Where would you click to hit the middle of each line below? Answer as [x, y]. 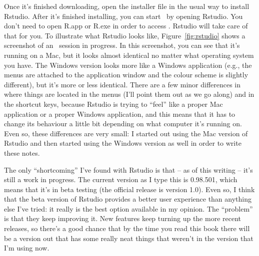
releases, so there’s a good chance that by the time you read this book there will [127, 228]
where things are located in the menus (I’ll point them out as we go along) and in [129, 94]
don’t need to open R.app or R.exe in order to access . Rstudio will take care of [126, 26]
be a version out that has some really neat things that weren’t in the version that [129, 238]
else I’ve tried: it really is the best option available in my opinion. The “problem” [128, 208]
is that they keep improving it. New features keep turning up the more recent [122, 218]
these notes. [22, 152]
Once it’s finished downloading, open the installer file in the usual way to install [127, 6]
